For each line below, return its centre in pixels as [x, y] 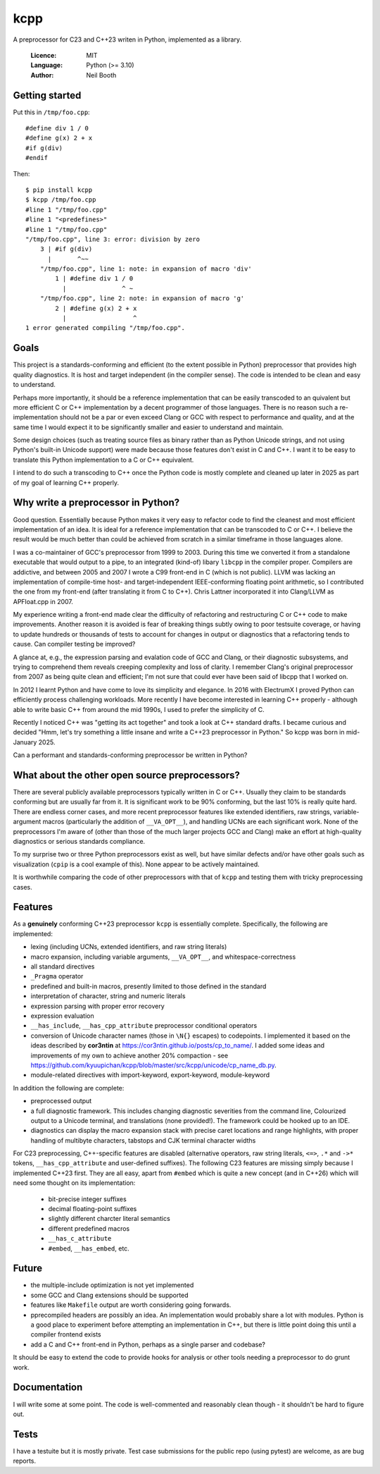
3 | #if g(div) [66, 249]
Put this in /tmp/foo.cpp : [52, 112]
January [25, 742]
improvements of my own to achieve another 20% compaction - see [129, 1055]
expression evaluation [62, 1016]
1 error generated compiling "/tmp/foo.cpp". [106, 328]
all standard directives [63, 966]
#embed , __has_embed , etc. [89, 1248]
